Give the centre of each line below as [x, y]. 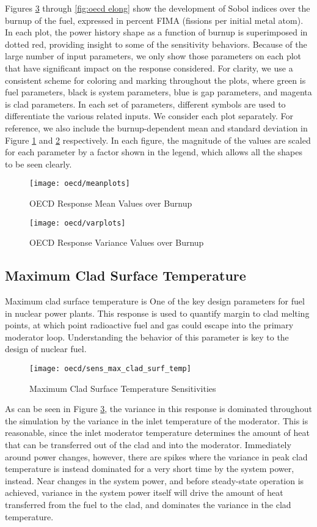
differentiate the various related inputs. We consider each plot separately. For [149, 116]
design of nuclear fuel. [46, 349]
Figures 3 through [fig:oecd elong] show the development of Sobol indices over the [158, 8]
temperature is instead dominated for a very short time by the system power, [150, 469]
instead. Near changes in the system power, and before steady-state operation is [155, 480]
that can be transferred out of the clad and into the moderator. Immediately [148, 445]
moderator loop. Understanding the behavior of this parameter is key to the [147, 337]
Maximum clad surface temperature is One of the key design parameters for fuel [155, 301]
